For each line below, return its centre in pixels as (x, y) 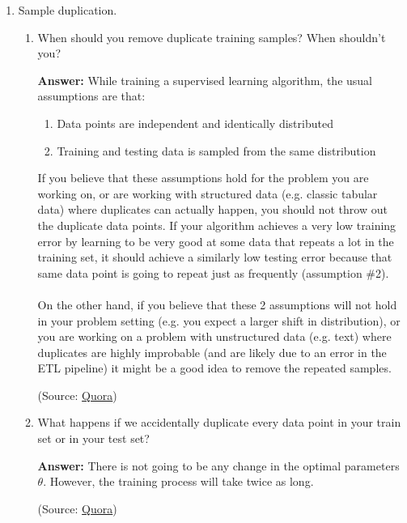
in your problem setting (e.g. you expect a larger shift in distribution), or (219, 320)
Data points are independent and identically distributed (195, 123)
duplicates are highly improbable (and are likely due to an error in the (212, 352)
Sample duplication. (68, 10)
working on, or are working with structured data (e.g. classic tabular (208, 193)
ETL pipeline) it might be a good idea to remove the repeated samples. (214, 368)
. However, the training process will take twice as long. (178, 481)
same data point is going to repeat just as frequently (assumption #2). (213, 272)
